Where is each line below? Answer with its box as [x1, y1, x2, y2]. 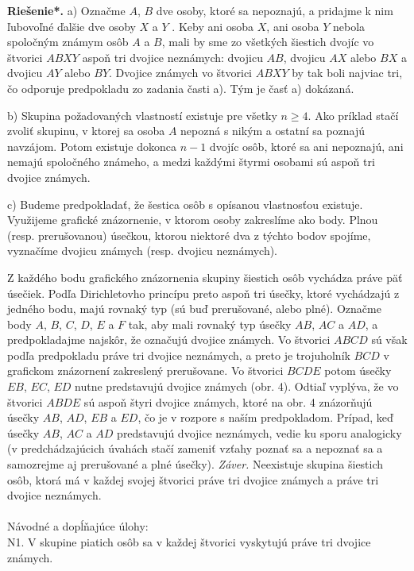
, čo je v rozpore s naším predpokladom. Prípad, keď [137, 409, 393, 426]
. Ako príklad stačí [308, 106, 399, 123]
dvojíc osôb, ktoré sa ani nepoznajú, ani [209, 137, 404, 154]
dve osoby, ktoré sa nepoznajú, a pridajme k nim [156, 2, 393, 18]
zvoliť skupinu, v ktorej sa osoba [7, 122, 165, 139]
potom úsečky [324, 362, 392, 379]
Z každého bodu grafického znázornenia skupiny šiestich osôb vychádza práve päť [7, 268, 403, 285]
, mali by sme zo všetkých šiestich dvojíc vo [161, 33, 374, 50]
